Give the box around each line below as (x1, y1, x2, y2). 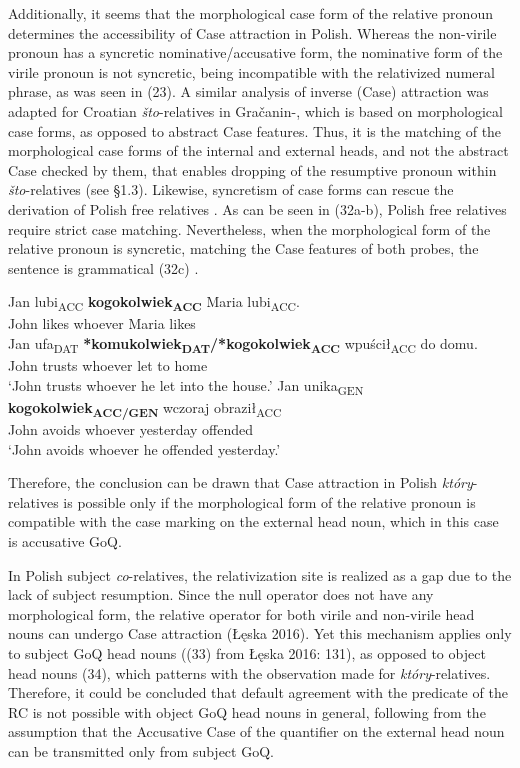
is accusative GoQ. (8, 530, 122, 551)
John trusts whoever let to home (8, 355, 208, 376)
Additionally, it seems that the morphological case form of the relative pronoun (8, 3, 493, 23)
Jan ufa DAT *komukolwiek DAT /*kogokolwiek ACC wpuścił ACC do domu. (8, 333, 478, 356)
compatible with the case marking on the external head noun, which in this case (8, 511, 499, 532)
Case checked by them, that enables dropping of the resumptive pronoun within (8, 159, 497, 180)
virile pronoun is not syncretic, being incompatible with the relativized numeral (8, 61, 495, 82)
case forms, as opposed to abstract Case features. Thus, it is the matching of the (8, 120, 502, 141)
